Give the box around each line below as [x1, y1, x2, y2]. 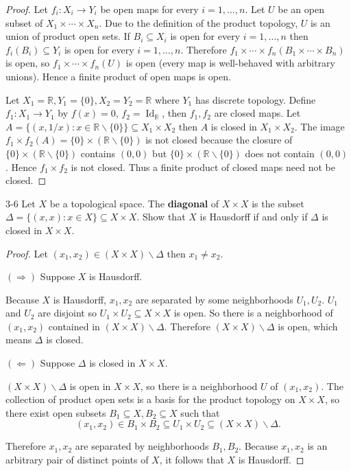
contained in [48, 319, 100, 333]
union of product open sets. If [5, 29, 130, 43]
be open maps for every [100, 2, 199, 16]
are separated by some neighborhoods [135, 292, 293, 306]
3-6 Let [5, 196, 36, 210]
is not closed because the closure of [145, 133, 293, 147]
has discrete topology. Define [195, 92, 316, 106]
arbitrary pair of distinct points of [5, 452, 149, 467]
